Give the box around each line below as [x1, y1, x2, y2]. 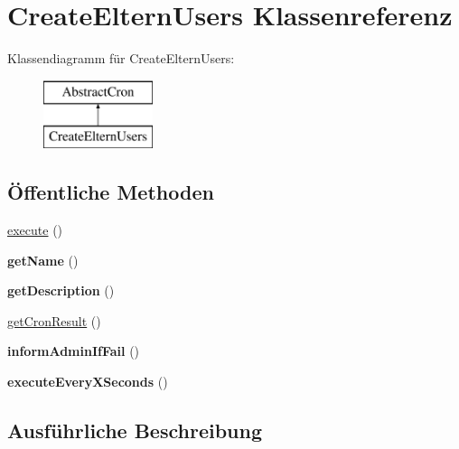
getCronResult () [7, 311, 101, 330]
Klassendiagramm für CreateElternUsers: [7, 49, 235, 68]
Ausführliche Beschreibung [7, 416, 262, 444]
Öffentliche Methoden [7, 178, 214, 206]
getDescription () [7, 281, 115, 300]
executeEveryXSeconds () [7, 372, 168, 391]
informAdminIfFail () [7, 341, 140, 360]
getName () [7, 250, 79, 269]
